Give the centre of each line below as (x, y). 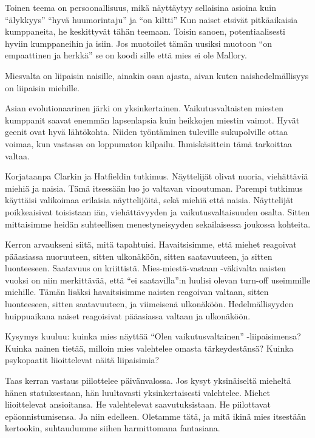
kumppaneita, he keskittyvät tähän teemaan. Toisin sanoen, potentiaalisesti (145, 31)
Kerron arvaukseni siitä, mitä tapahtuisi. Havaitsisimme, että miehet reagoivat (151, 244)
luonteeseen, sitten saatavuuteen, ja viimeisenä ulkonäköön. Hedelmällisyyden (149, 304)
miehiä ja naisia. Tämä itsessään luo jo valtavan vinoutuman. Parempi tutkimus (154, 188)
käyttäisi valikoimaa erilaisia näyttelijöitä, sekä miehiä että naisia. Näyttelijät (149, 200)
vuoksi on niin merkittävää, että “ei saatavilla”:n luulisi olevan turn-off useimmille (158, 280)
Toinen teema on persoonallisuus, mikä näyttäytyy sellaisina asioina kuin (141, 7)
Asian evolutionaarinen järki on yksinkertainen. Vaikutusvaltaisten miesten (144, 108)
